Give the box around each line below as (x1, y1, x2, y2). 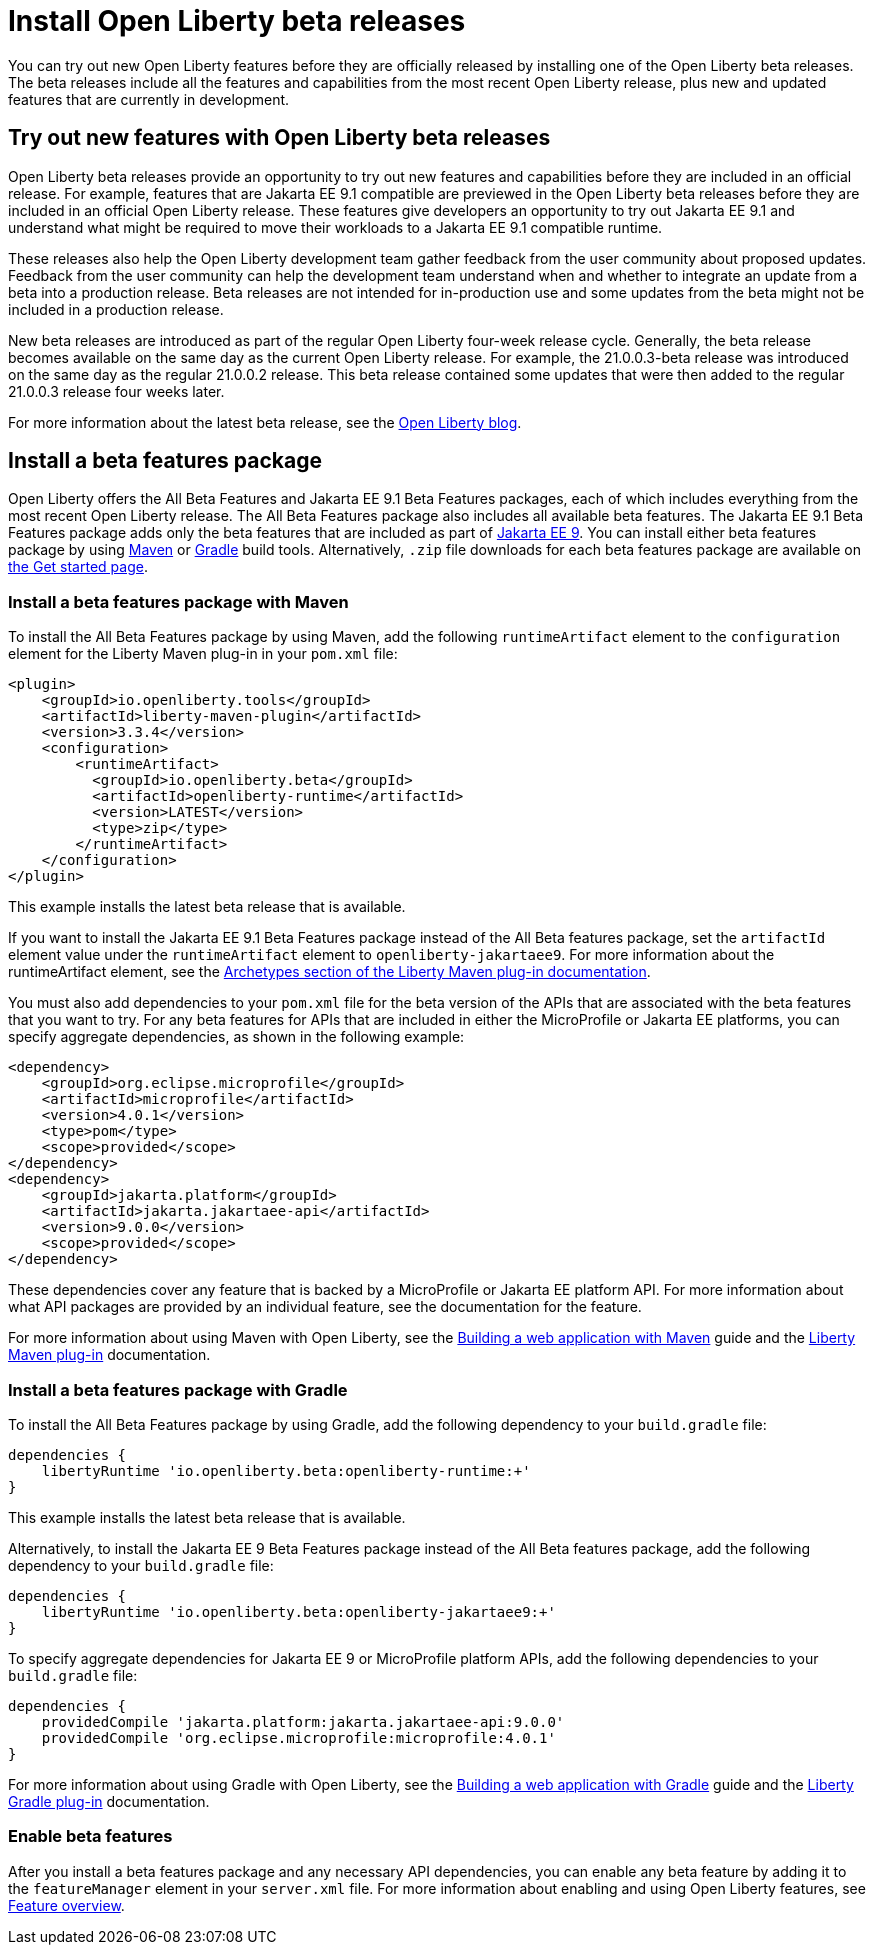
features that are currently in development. (8, 90, 290, 108)
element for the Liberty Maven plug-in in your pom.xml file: (8, 645, 398, 663)
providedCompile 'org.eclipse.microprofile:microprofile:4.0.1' (41, 1729, 556, 1746)
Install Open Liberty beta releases (8, 4, 466, 38)
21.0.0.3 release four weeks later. (8, 382, 225, 400)
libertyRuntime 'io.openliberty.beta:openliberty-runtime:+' (41, 1462, 531, 1479)
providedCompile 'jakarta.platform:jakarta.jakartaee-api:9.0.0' (41, 1713, 565, 1730)
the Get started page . (8, 558, 148, 576)
